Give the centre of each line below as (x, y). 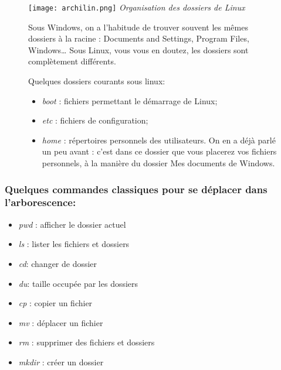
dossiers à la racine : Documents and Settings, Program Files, (139, 38)
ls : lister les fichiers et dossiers (74, 244)
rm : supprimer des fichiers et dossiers (87, 342)
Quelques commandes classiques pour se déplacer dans (136, 189)
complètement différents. (72, 61)
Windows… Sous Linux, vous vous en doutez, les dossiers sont (138, 49)
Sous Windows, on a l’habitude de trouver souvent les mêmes (138, 27)
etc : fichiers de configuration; (95, 120)
